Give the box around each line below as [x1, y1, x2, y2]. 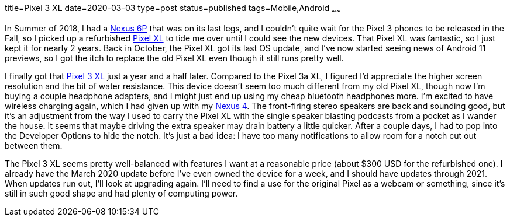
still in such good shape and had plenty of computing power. [5, 188, 238, 198]
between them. [5, 140, 63, 150]
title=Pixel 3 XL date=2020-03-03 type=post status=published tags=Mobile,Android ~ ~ [5, 3, 341, 15]
